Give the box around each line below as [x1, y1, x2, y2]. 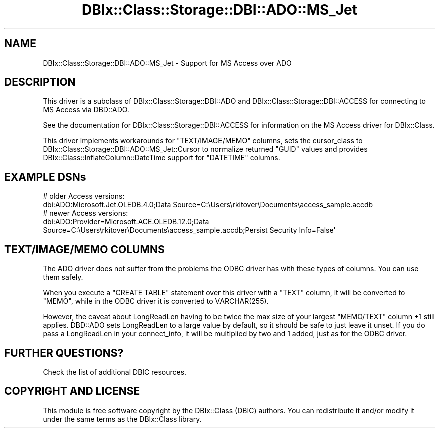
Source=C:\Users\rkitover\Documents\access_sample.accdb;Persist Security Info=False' [43, 226, 336, 235]
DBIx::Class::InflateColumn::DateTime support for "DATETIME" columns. [43, 153, 280, 162]
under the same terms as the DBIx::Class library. [43, 414, 202, 423]
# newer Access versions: [43, 209, 128, 218]
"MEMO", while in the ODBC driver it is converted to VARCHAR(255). [43, 297, 269, 306]
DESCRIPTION [4, 76, 76, 89]
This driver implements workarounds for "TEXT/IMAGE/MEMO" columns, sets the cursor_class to [43, 136, 363, 145]
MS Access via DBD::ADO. [43, 105, 129, 114]
